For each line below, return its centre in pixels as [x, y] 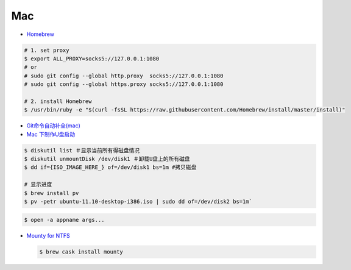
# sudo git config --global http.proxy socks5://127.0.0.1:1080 [124, 76]
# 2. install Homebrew [58, 101]
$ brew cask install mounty [81, 252]
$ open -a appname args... [64, 220]
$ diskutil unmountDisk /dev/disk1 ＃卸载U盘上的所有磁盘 [107, 159]
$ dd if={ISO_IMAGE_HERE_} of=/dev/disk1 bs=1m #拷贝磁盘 [110, 167]
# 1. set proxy [47, 50]
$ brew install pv [51, 193]
